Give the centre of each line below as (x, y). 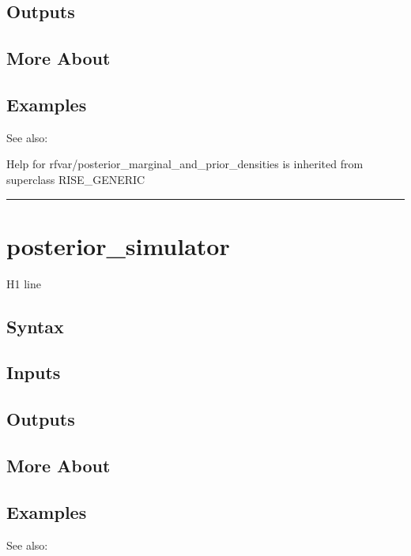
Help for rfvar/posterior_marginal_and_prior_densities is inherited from (185, 164)
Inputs (34, 372)
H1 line (24, 283)
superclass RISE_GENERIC (76, 179)
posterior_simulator (118, 245)
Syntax (35, 326)
